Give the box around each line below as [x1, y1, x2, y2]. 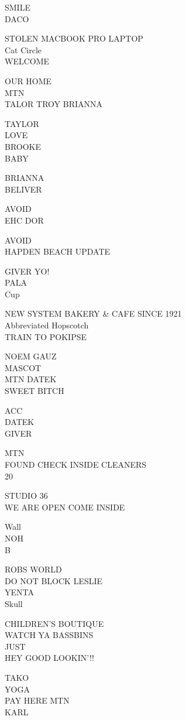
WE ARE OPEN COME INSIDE [5, 500, 125, 513]
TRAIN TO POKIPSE [5, 330, 87, 342]
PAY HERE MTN [5, 694, 70, 707]
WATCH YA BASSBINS [5, 629, 94, 641]
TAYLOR [5, 117, 39, 129]
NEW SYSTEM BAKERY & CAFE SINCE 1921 [5, 307, 182, 320]
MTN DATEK [5, 373, 57, 385]
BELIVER [5, 183, 42, 195]
